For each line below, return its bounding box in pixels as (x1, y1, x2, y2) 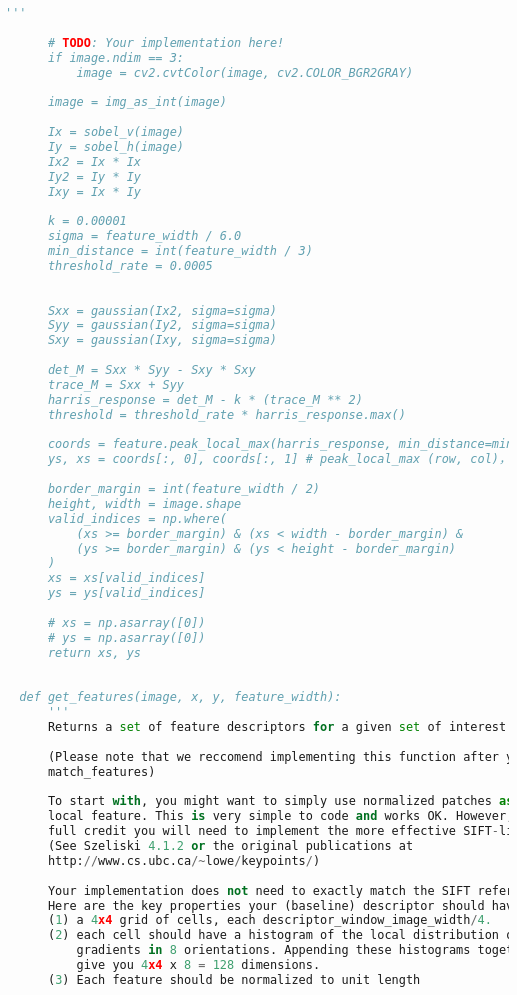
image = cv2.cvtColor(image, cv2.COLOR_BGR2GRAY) (76, 65, 414, 80)
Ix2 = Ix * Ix (47, 154, 142, 169)
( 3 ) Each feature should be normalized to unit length (47, 972, 421, 987)
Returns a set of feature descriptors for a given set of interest (47, 720, 507, 734)
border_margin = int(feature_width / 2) (47, 482, 320, 496)
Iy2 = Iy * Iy (47, 169, 142, 184)
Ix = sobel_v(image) (47, 125, 184, 139)
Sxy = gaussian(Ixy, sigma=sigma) (47, 333, 278, 348)
